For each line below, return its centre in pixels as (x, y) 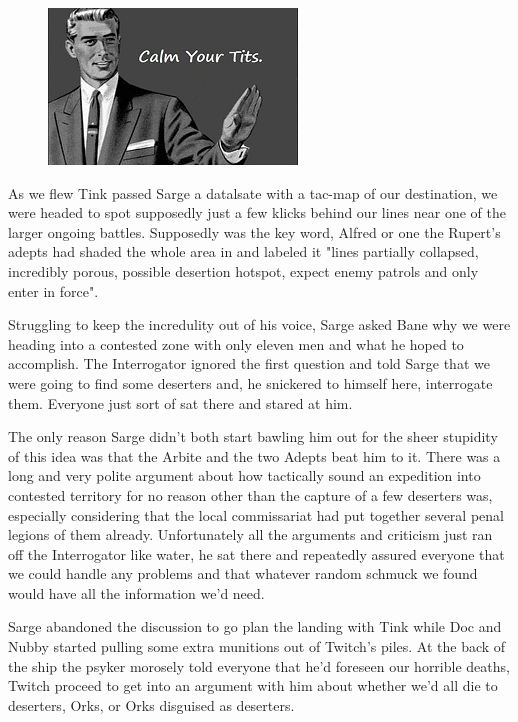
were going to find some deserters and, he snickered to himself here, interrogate (250, 382)
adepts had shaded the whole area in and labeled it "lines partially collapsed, (243, 251)
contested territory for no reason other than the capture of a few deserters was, (250, 494)
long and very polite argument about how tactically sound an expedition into (244, 475)
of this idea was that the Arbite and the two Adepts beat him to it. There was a (254, 455)
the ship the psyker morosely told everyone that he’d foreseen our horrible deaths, (259, 665)
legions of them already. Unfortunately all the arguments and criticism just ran (250, 534)
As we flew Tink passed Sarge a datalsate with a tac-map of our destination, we (253, 192)
